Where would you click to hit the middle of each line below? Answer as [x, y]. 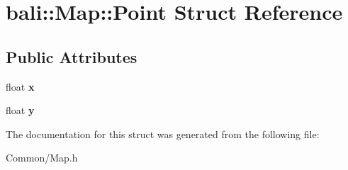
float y [20, 110]
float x [20, 86]
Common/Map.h [42, 158]
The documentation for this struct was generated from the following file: [163, 134]
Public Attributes [72, 56]
